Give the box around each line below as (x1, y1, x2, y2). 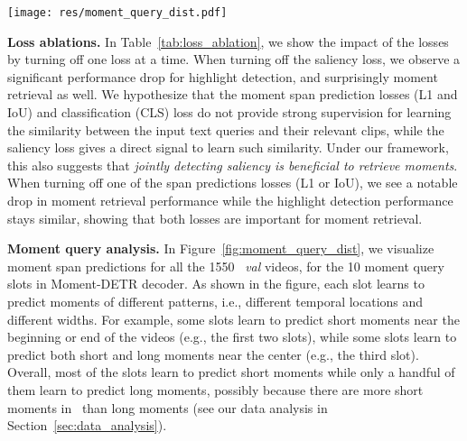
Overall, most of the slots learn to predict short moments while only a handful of (7, 363, 455, 381)
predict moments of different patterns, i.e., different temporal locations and (7, 291, 424, 310)
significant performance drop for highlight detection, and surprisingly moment (7, 67, 438, 86)
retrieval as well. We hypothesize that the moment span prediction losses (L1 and (7, 85, 458, 104)
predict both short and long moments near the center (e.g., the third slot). (7, 345, 419, 363)
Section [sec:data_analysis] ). (7, 416, 167, 435)
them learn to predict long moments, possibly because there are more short (7, 380, 424, 399)
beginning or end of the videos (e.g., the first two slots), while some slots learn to (7, 327, 457, 346)
